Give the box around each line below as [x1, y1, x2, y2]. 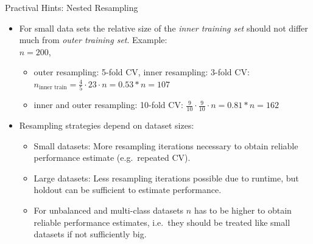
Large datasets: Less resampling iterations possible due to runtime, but [33, 171, 299, 184]
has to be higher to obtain [194, 204, 292, 217]
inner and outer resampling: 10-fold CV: [33, 98, 183, 111]
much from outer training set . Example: [19, 33, 167, 46]
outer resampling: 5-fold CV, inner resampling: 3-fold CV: [33, 66, 250, 78]
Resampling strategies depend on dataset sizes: [19, 119, 194, 132]
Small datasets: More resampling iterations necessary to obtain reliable [33, 139, 298, 152]
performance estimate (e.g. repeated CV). [33, 151, 191, 164]
